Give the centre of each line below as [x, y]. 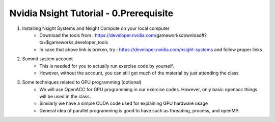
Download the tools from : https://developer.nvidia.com [97, 35]
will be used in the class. [65, 97]
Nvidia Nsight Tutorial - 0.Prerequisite [91, 13]
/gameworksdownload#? [181, 35]
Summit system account [48, 59]
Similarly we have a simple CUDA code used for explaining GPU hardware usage [124, 103]
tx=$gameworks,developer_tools [74, 43]
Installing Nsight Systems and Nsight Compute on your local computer [96, 28]
